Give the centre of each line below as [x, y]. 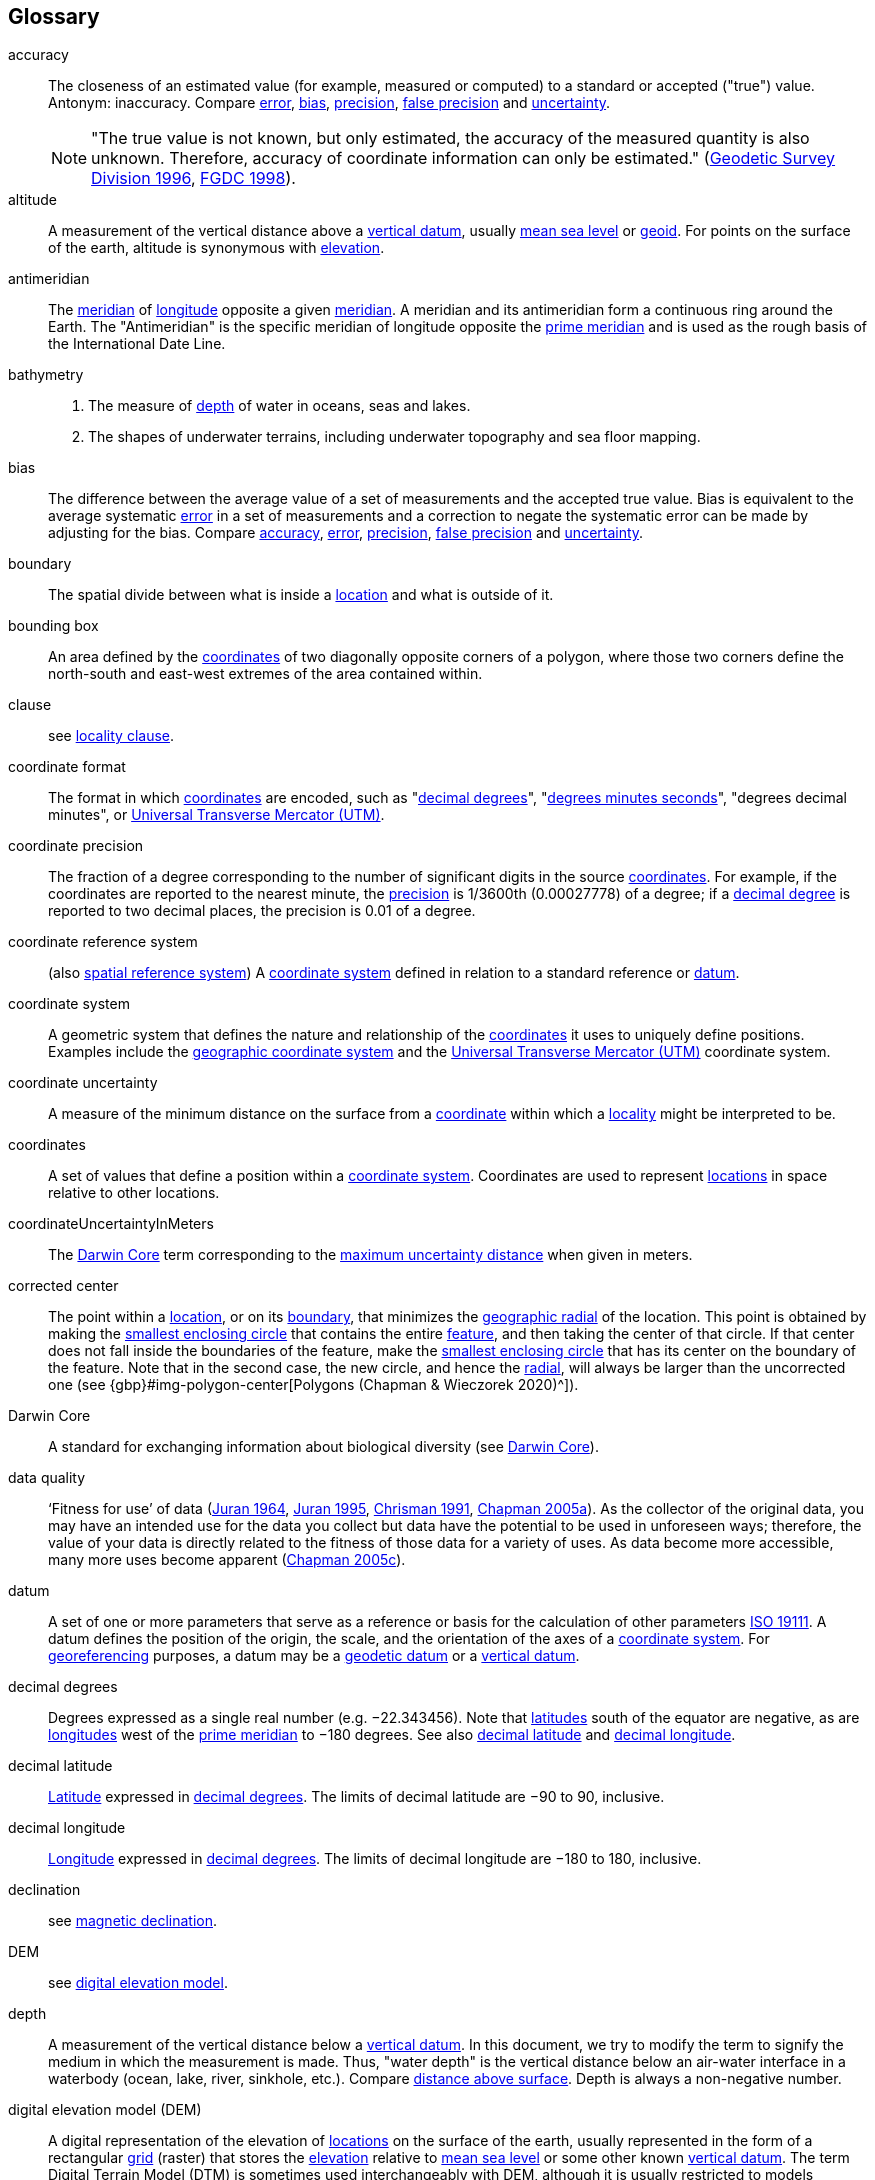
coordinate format [67, 767]
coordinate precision [76, 846]
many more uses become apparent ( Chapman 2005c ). [227, 1560]
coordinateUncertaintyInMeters [111, 1224]
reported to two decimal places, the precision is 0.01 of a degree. [262, 911]
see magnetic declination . [133, 1921]
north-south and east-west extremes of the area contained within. [265, 674]
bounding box [53, 626]
